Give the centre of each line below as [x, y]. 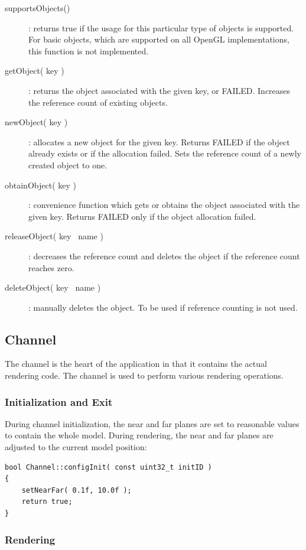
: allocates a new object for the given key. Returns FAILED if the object [159, 141]
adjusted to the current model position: [76, 447]
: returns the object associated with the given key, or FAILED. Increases [159, 90]
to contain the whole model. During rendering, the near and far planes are [139, 435]
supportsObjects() [38, 8]
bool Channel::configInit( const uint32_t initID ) [108, 467]
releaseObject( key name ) [54, 236]
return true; [47, 502]
